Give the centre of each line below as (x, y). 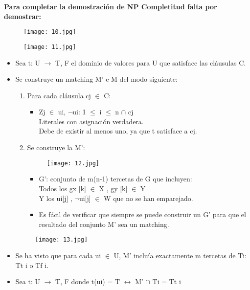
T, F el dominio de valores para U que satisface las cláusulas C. (151, 62)
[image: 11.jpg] (50, 47)
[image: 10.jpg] (50, 32)
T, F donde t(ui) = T (88, 281)
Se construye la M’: (56, 147)
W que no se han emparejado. (148, 198)
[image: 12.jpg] (73, 163)
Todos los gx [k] (62, 188)
